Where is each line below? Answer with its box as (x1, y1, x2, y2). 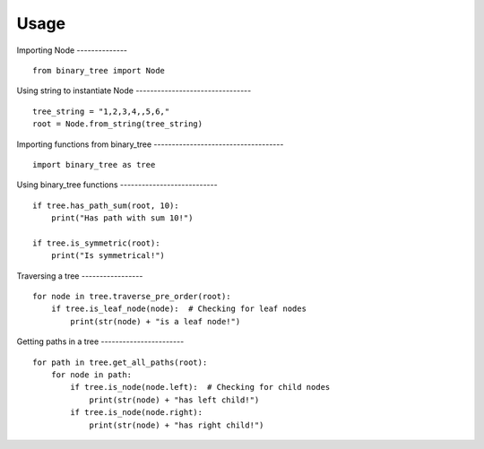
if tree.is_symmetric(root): (32, 237, 160, 248)
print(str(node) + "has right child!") (89, 419, 264, 430)
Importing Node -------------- (16, 45, 128, 56)
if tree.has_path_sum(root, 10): (32, 200, 179, 211)
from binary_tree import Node (32, 65, 166, 75)
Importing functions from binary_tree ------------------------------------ (16, 139, 284, 150)
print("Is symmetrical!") (50, 251, 166, 261)
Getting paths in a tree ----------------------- (16, 336, 185, 347)
